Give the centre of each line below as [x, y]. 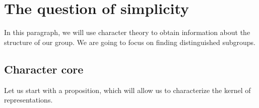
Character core [44, 69]
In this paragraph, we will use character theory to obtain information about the [127, 32]
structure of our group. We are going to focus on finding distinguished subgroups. [130, 42]
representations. [28, 100]
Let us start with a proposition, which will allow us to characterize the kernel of [127, 90]
